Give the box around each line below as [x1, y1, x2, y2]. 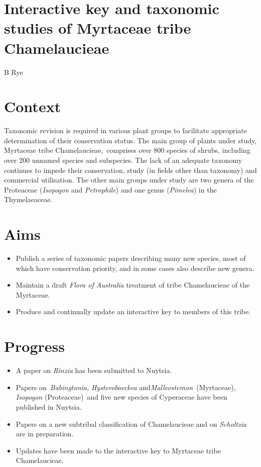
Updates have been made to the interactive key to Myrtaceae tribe [16, 445, 221, 455]
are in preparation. [16, 428, 74, 439]
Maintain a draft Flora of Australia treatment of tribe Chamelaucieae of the [16, 279, 250, 290]
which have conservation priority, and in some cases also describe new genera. [16, 262, 254, 273]
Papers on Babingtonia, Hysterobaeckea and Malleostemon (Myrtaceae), [16, 382, 236, 392]
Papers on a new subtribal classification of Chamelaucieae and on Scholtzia [16, 418, 247, 429]
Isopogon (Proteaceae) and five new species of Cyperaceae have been [16, 392, 227, 402]
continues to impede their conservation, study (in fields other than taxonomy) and [4, 164, 257, 175]
